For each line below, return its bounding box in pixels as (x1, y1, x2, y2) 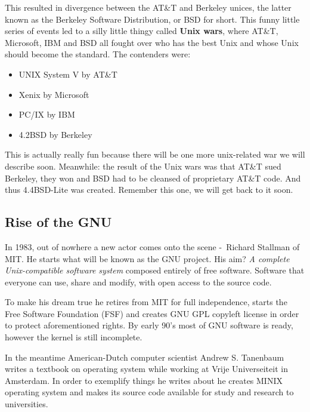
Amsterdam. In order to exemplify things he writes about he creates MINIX (5, 374, 283, 386)
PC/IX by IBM (18, 108, 75, 121)
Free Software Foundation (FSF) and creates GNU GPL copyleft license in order (5, 307, 299, 319)
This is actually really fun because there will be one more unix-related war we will (5, 148, 305, 161)
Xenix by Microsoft (18, 88, 89, 100)
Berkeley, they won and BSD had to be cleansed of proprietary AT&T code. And (5, 171, 301, 184)
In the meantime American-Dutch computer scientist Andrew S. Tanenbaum (5, 350, 284, 363)
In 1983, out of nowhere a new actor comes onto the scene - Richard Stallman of (5, 240, 300, 253)
